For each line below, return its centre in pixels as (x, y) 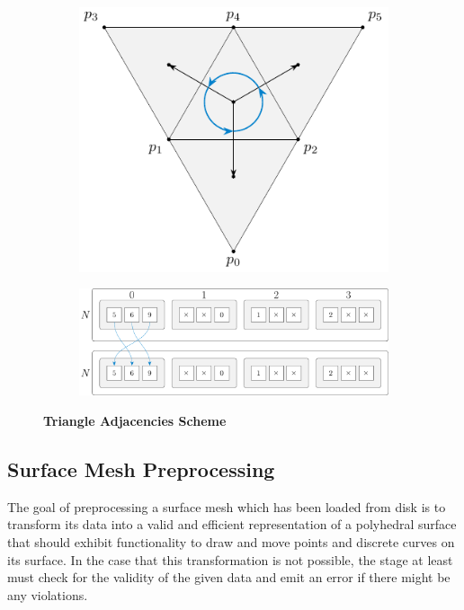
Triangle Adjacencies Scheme (135, 420)
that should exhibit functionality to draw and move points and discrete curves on (231, 541)
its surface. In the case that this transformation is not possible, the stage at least (230, 559)
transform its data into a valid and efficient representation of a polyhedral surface (232, 524)
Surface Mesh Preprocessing (141, 469)
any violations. (48, 594)
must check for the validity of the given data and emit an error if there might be (229, 577)
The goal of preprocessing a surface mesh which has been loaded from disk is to (227, 506)
